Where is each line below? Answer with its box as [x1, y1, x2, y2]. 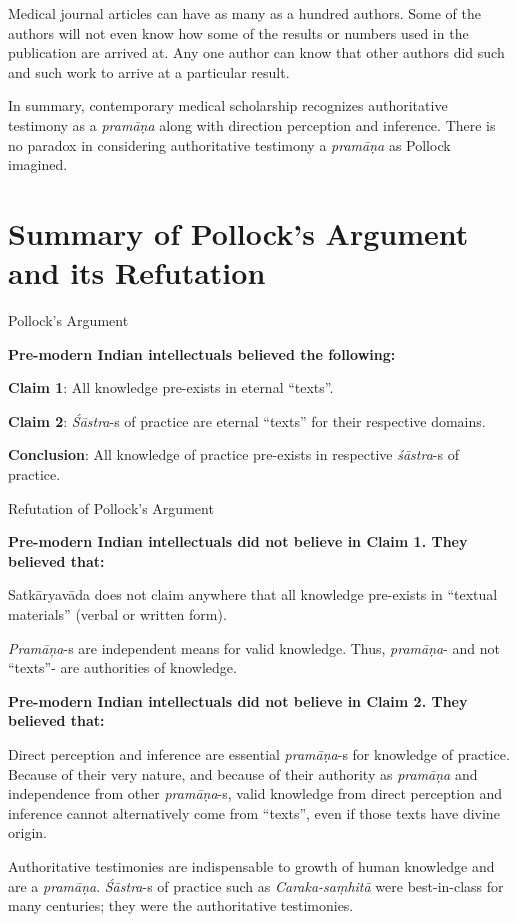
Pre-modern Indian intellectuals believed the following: [8, 343, 396, 364]
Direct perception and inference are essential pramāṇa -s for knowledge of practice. [8, 743, 510, 764]
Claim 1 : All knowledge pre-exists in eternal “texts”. [8, 377, 334, 398]
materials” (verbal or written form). [8, 604, 227, 624]
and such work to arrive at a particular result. [8, 61, 290, 82]
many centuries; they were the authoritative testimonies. [8, 895, 354, 916]
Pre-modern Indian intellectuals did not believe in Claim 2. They [8, 690, 468, 711]
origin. [8, 822, 47, 843]
